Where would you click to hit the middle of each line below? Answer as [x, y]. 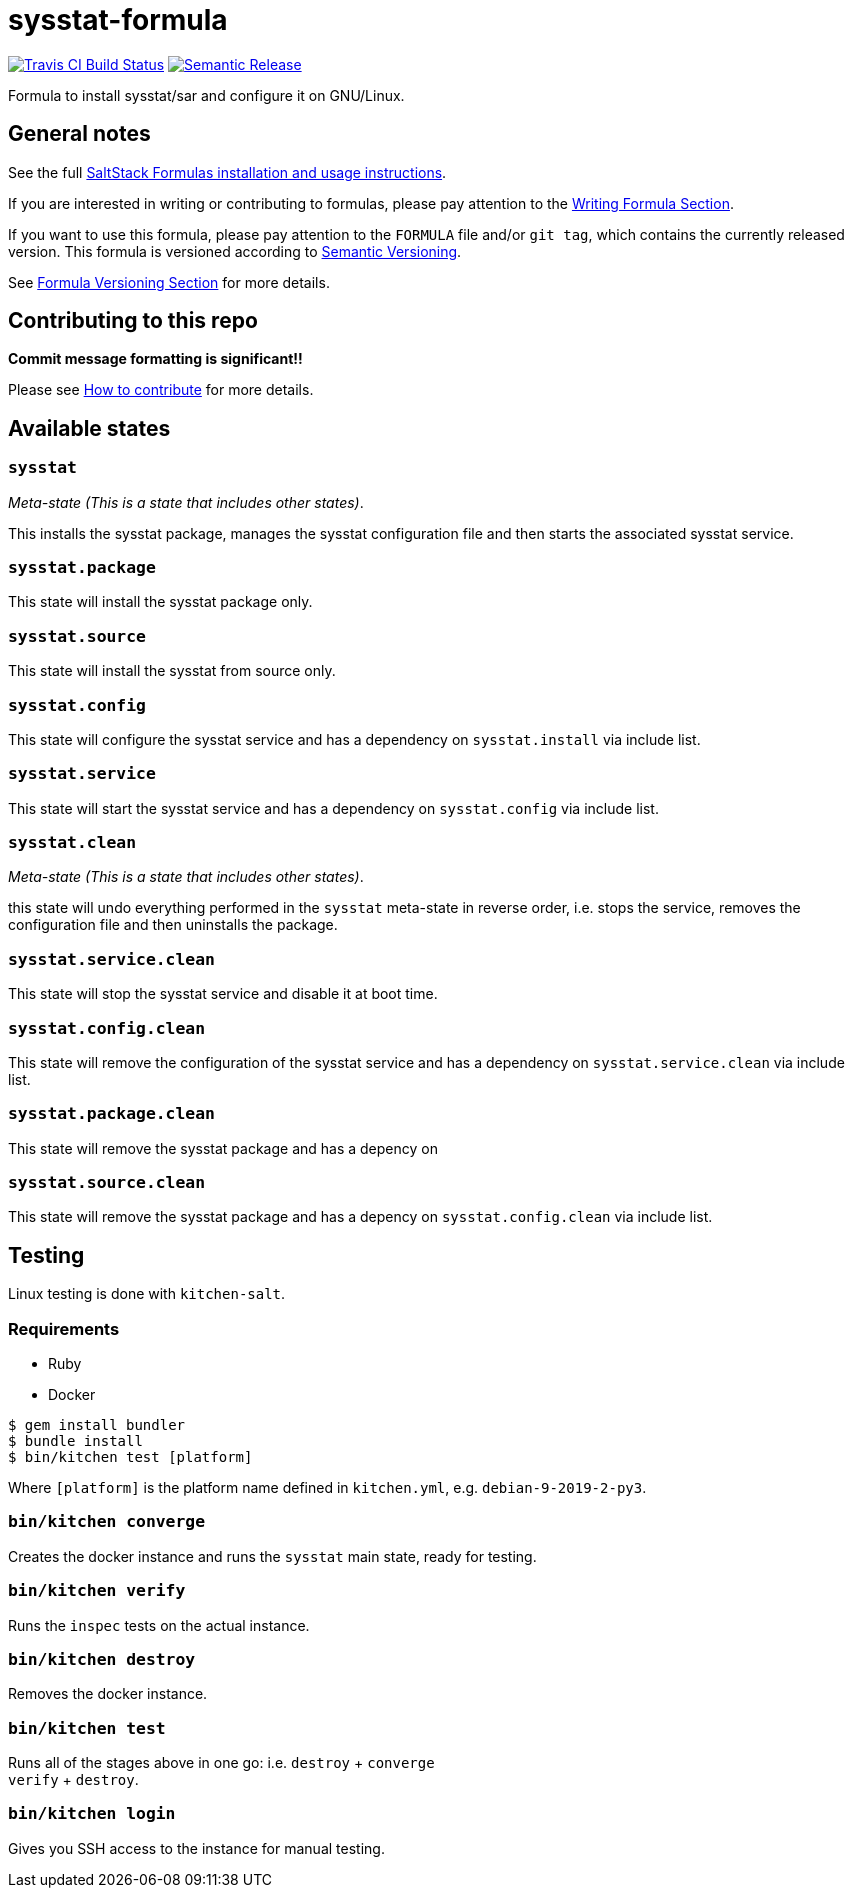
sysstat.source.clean [106, 1183]
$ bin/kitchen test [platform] [130, 1457]
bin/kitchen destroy [102, 1659]
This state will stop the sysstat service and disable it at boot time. [223, 994]
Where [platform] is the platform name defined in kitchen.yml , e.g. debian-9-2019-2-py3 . [327, 1487]
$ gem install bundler [97, 1425]
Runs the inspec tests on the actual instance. [159, 1625]
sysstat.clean [72, 843]
